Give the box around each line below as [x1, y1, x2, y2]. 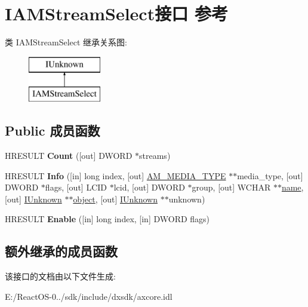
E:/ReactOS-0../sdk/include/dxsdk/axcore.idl [5, 290, 173, 302]
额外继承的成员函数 [5, 242, 118, 260]
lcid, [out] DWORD [113, 181, 185, 194]
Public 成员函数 [5, 121, 100, 140]
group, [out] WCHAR [192, 181, 271, 194]
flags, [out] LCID [45, 181, 107, 194]
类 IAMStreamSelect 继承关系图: [5, 36, 127, 48]
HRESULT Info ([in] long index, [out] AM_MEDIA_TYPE [5, 169, 226, 182]
